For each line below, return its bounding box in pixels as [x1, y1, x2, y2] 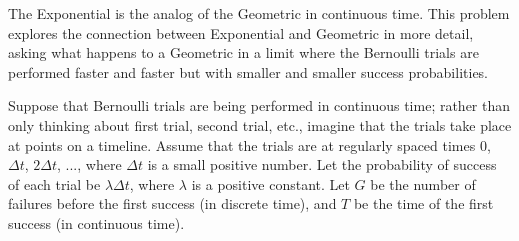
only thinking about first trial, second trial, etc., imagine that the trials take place [8, 114, 512, 135]
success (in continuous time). [8, 212, 185, 233]
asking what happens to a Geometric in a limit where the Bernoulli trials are [8, 42, 479, 63]
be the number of [370, 173, 476, 194]
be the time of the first [353, 193, 494, 214]
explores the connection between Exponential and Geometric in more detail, [8, 22, 474, 43]
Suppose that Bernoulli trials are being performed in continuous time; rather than [8, 95, 511, 116]
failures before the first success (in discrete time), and [8, 193, 337, 214]
